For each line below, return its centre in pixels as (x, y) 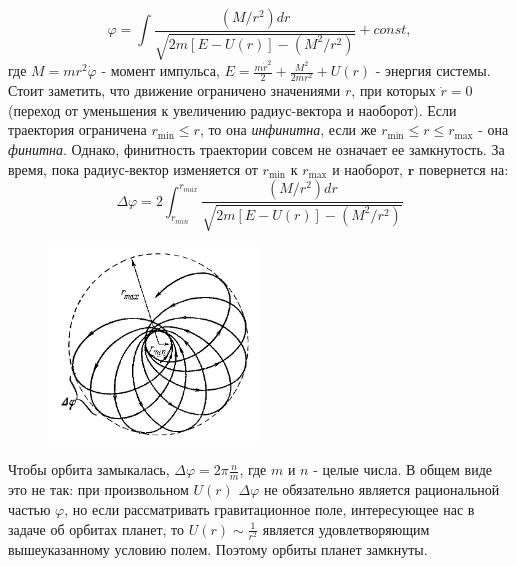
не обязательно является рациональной (381, 489)
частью (29, 508)
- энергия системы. (433, 70)
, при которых (393, 90)
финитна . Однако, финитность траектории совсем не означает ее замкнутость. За (256, 148)
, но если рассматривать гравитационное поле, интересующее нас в (269, 508)
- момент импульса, (160, 70)
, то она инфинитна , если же (288, 129)
